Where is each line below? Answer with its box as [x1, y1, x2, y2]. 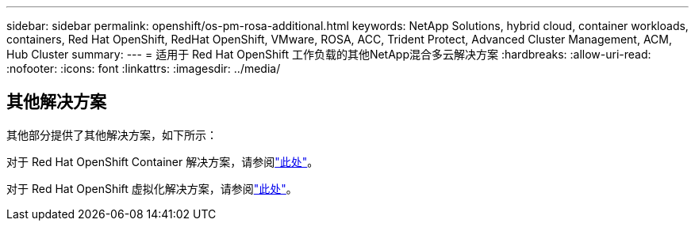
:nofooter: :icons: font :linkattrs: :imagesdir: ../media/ [6, 62, 281, 75]
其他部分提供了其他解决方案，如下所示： [6, 127, 217, 142]
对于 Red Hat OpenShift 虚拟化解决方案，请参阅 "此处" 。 [6, 181, 298, 195]
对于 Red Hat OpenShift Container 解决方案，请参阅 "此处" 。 [6, 154, 319, 168]
